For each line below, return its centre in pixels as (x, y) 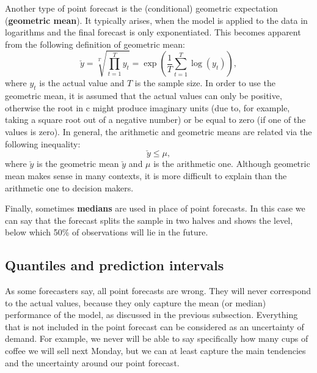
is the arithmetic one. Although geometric (232, 164)
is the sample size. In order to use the (205, 83)
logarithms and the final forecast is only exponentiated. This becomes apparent (153, 32)
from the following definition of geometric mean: (95, 44)
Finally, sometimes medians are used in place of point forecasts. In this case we (155, 208)
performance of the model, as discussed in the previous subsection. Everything (151, 315)
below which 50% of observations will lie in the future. (107, 232)
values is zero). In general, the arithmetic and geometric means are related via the (158, 131)
